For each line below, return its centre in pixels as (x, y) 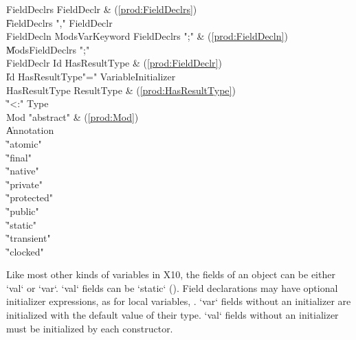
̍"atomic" (24, 143)
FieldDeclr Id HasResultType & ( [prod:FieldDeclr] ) (114, 63)
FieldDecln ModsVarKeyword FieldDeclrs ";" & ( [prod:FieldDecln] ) (147, 36)
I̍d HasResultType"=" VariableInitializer (91, 76)
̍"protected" (30, 197)
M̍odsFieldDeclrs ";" (48, 49)
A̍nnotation (30, 130)
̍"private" (24, 184)
